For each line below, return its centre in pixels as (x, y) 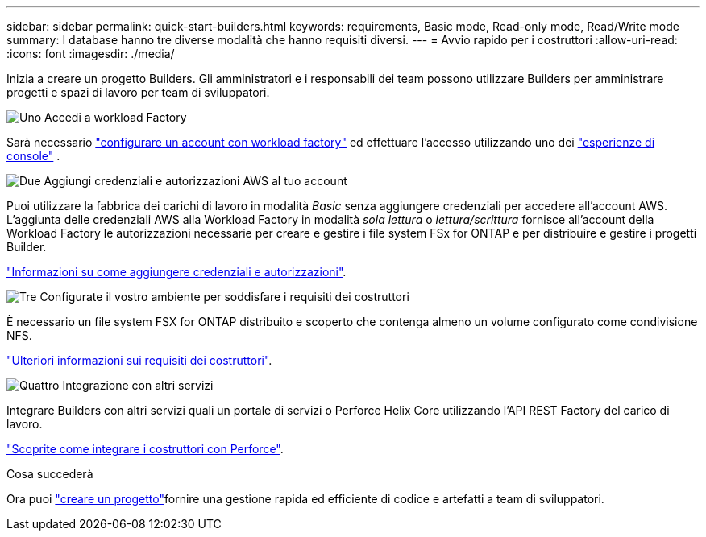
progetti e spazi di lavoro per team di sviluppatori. (138, 92)
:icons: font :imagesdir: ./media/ (91, 54)
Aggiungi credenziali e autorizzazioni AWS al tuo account (195, 181)
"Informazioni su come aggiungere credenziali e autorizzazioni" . (176, 272)
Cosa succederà (50, 474)
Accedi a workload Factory (116, 117)
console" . (33, 156)
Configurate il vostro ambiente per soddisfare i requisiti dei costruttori (224, 297)
